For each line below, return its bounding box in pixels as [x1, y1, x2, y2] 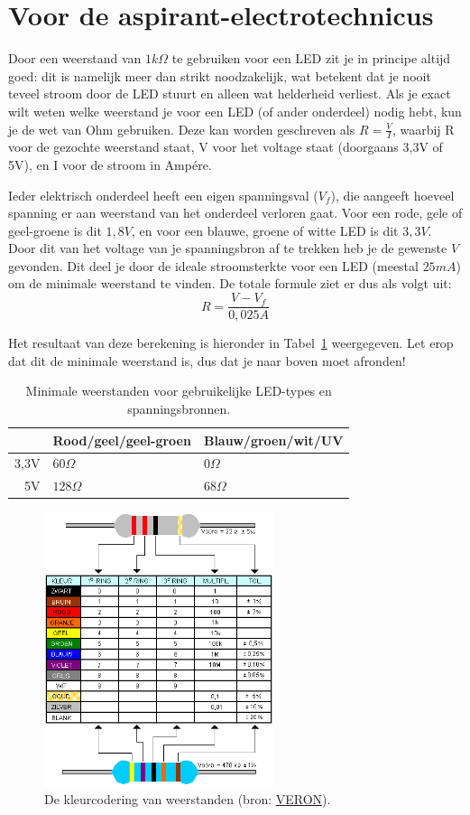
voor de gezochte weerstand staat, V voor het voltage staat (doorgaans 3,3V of [8, 137, 443, 156]
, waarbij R [392, 119, 455, 138]
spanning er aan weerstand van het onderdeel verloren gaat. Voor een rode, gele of [8, 203, 463, 222]
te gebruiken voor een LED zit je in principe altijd [171, 49, 451, 68]
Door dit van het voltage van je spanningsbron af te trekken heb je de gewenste [8, 239, 447, 258]
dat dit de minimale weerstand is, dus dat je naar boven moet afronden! [8, 351, 406, 370]
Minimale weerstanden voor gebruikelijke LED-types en [25, 381, 332, 400]
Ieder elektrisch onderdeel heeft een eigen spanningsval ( [8, 185, 318, 204]
